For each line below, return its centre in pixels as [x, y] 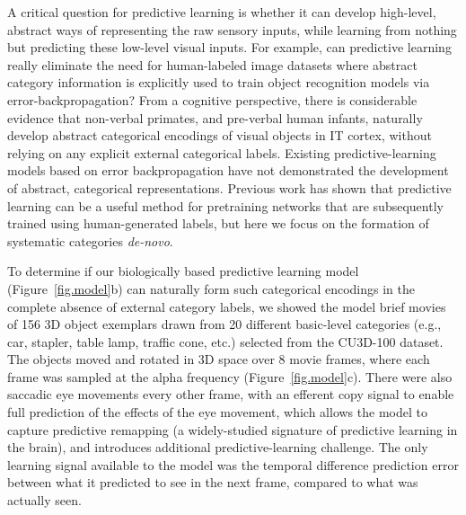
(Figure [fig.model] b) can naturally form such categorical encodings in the [211, 288]
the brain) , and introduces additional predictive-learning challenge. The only [218, 447]
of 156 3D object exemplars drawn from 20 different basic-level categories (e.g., [224, 324]
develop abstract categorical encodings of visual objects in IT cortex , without [220, 135]
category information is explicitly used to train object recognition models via [219, 82]
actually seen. [44, 500]
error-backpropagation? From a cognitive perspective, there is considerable [212, 99]
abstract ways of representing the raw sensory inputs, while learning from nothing [232, 29]
